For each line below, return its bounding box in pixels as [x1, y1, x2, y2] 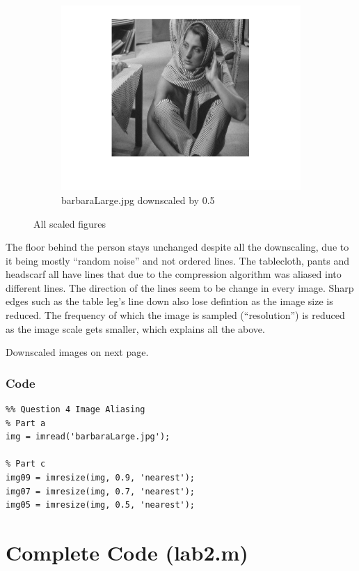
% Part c [6, 459, 46, 469]
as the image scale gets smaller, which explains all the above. [6, 321, 265, 336]
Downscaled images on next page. [6, 345, 149, 359]
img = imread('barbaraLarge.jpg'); [6, 432, 170, 442]
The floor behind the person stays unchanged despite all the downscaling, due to [6, 240, 349, 254]
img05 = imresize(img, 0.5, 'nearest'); [6, 500, 196, 510]
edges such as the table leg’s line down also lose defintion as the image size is [6, 294, 333, 308]
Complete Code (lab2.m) [6, 538, 248, 566]
